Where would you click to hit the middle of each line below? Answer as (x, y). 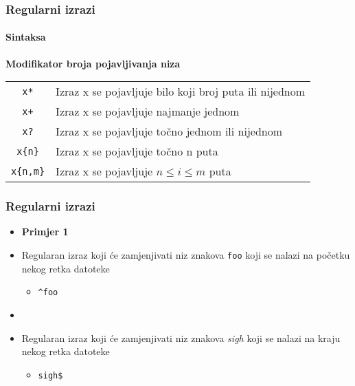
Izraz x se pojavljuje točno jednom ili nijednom (169, 131)
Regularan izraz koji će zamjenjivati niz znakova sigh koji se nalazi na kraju (181, 337)
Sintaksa (26, 37)
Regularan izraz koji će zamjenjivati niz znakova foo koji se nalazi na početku (186, 255)
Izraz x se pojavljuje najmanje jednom (148, 111)
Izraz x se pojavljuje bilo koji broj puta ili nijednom (181, 92)
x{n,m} (28, 171)
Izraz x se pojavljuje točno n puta (137, 151)
